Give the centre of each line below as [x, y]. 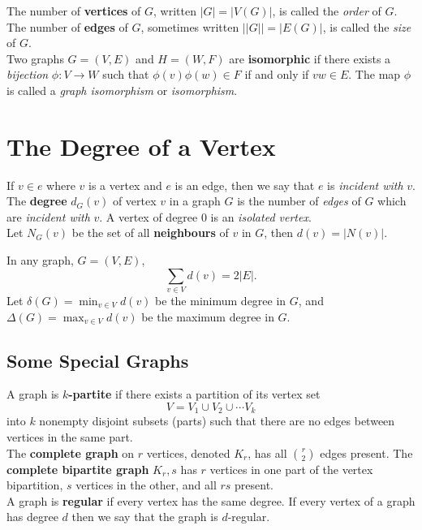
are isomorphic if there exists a [310, 58]
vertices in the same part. [70, 437]
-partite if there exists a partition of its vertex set [194, 394]
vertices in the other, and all [146, 485]
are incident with [48, 216]
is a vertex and [125, 185]
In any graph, [40, 260]
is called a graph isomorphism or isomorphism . [122, 90]
